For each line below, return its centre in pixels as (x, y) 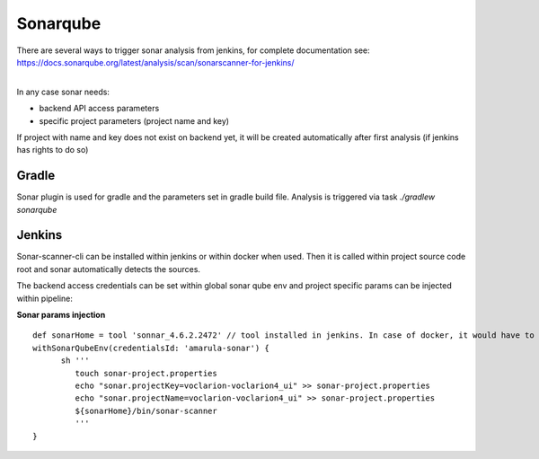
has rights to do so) (53, 150)
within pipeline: (45, 298)
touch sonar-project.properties (146, 373)
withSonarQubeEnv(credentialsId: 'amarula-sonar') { (151, 348)
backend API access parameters (99, 109)
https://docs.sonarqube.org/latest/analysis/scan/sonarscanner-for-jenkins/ (156, 62)
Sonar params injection (61, 315)
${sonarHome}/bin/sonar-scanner (146, 410)
